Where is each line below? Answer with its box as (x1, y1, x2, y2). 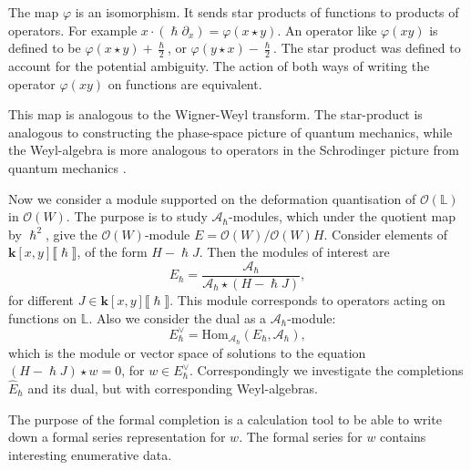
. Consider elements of (323, 224, 448, 243)
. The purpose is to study (66, 207, 208, 226)
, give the (45, 224, 97, 243)
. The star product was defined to (273, 38, 461, 57)
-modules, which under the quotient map (228, 207, 456, 226)
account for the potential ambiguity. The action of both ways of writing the (8, 56, 430, 76)
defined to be (8, 38, 81, 57)
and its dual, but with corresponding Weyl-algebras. (27, 378, 318, 397)
